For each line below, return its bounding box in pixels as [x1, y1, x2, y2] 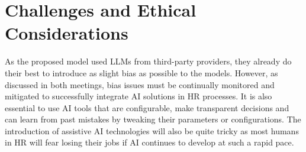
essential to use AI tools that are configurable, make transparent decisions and [5, 101, 289, 114]
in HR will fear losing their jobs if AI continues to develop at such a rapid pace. [5, 136, 294, 148]
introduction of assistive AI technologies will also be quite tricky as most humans [5, 124, 299, 137]
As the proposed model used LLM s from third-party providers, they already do [5, 55, 292, 67]
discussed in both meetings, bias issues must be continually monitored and [5, 78, 275, 90]
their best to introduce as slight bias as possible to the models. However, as [5, 66, 278, 79]
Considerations [5, 21, 128, 45]
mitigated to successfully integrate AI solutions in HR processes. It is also [5, 90, 272, 102]
